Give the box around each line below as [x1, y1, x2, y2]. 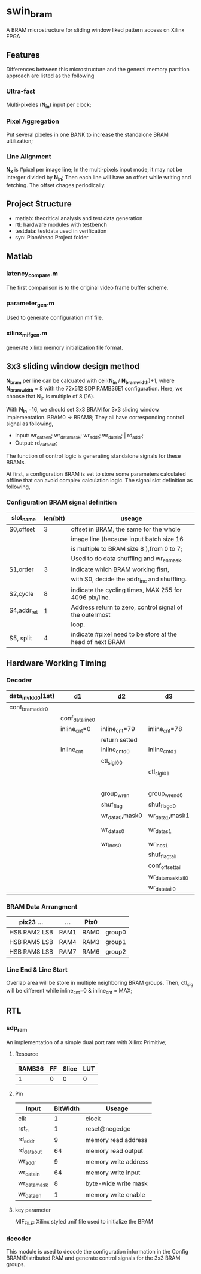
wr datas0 [100, 825, 124, 835]
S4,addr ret [9, 606, 38, 616]
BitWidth [54, 1104, 80, 1113]
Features [6, 50, 40, 60]
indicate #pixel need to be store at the [71, 630, 178, 639]
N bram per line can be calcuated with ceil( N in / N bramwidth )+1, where [6, 377, 175, 386]
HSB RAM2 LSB [9, 928, 54, 936]
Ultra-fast [6, 87, 36, 95]
